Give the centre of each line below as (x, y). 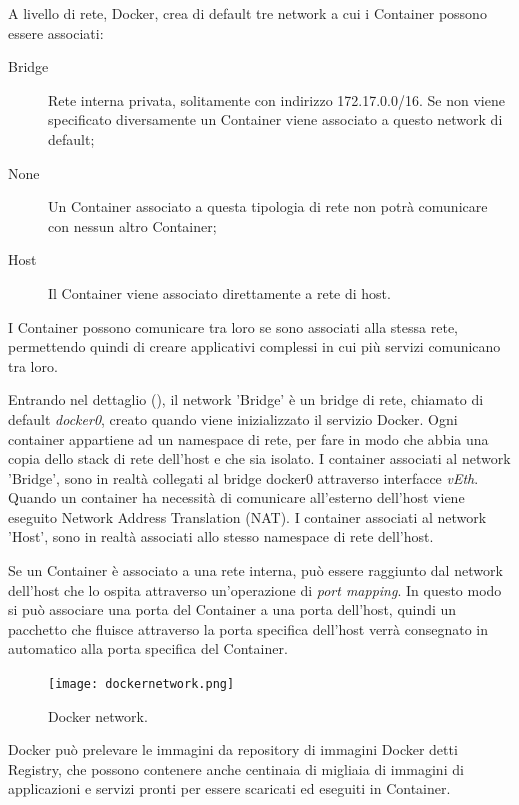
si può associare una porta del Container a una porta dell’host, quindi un (232, 609)
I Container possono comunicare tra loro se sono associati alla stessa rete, (233, 326)
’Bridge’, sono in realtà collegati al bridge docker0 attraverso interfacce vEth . (243, 477)
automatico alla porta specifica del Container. (148, 648)
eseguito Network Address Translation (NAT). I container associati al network (247, 516)
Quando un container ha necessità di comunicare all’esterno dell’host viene (236, 497)
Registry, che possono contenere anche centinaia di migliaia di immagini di (236, 768)
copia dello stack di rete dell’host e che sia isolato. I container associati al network (259, 458)
